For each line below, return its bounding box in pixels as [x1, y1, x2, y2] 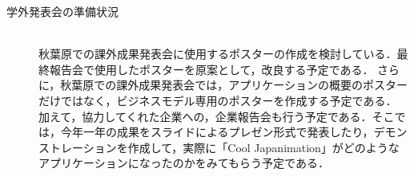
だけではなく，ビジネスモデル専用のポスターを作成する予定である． [38, 92, 397, 108]
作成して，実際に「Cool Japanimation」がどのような [127, 139, 400, 155]
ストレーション [38, 139, 117, 155]
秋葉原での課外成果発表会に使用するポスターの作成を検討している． [38, 45, 397, 62]
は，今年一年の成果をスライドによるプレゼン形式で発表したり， [38, 123, 374, 140]
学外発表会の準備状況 [6, 3, 119, 19]
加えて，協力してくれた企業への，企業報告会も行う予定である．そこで [38, 108, 406, 124]
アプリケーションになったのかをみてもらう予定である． [38, 154, 329, 171]
